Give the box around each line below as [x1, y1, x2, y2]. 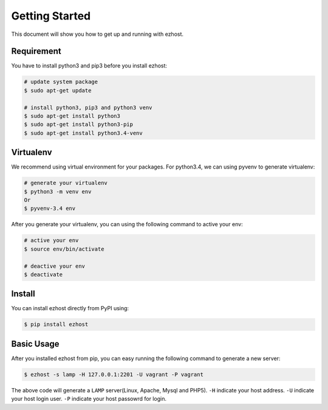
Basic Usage [11, 338, 60, 349]
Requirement [11, 46, 62, 57]
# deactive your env [24, 262, 85, 269]
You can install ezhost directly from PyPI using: [11, 305, 129, 312]
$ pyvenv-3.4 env [24, 205, 76, 212]
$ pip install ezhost [24, 321, 89, 328]
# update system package [24, 78, 98, 85]
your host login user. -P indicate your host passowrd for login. [11, 395, 167, 403]
